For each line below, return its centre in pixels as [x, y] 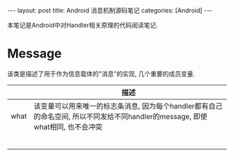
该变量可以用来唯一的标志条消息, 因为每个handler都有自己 [128, 106]
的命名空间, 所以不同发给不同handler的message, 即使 [120, 116]
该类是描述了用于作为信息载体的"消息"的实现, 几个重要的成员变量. [101, 74]
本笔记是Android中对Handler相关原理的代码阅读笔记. [83, 25]
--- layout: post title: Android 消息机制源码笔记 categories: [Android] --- [110, 10]
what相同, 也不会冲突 [68, 126]
